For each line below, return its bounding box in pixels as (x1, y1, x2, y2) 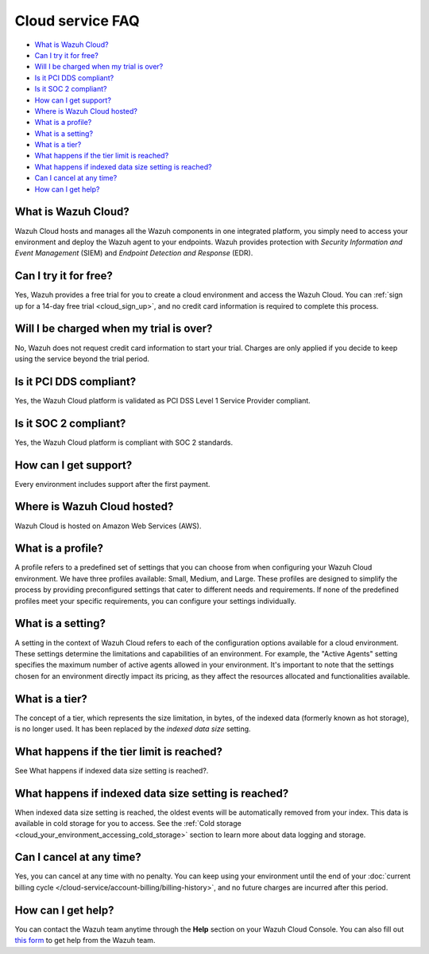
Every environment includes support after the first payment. (14, 479, 211, 489)
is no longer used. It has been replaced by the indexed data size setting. (14, 724, 251, 734)
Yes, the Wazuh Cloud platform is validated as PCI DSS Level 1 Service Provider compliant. (14, 395, 311, 405)
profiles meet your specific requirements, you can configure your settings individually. (14, 596, 297, 605)
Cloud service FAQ (14, 12, 140, 29)
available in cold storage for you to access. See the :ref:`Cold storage (14, 819, 242, 828)
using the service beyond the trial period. (14, 354, 150, 364)
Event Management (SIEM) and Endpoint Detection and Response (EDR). (14, 248, 253, 258)
